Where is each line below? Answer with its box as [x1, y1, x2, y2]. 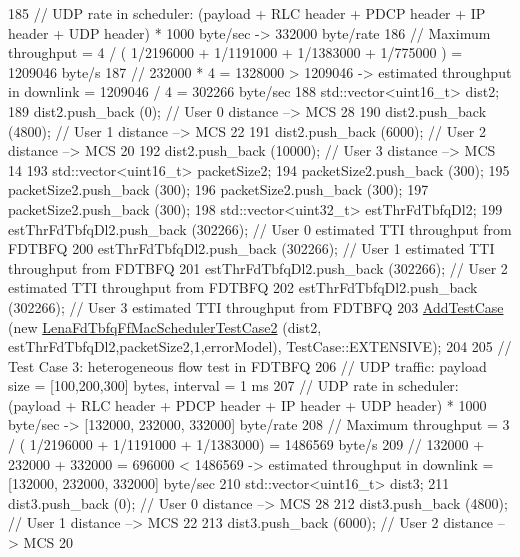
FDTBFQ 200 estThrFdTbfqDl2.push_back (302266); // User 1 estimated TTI [8, 238, 495, 259]
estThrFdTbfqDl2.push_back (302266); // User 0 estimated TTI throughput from [8, 218, 512, 239]
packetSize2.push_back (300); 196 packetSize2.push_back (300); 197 [8, 179, 429, 200]
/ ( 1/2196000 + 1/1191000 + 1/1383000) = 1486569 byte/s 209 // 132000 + [8, 434, 485, 455]
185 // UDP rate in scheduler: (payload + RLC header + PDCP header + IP [8, 3, 486, 23]
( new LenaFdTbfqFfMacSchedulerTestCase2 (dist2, [8, 316, 322, 337]
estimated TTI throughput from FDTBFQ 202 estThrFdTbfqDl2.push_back [8, 277, 478, 298]
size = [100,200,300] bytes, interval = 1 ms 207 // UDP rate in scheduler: [8, 375, 459, 396]
